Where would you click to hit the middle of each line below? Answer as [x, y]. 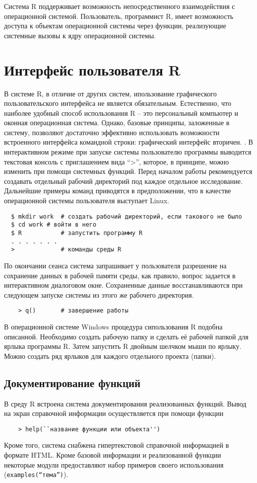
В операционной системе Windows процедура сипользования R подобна [113, 326]
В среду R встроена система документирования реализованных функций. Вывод [125, 403]
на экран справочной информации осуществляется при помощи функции [114, 413]
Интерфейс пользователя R [92, 69]
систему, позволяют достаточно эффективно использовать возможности [112, 132]
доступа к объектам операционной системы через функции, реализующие [115, 26]
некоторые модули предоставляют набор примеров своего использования [114, 464]
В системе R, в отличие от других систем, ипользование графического [110, 93]
